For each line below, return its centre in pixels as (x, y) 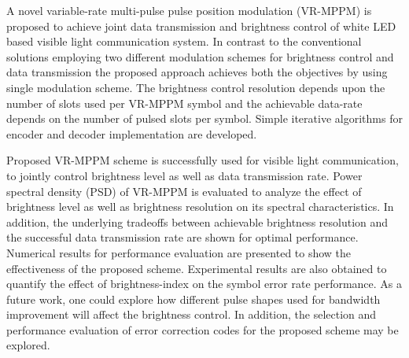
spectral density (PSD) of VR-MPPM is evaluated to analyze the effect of (184, 191)
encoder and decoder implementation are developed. (132, 133)
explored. (28, 345)
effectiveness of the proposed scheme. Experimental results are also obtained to (197, 268)
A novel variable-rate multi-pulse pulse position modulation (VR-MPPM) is (189, 10)
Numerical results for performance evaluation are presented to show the (179, 252)
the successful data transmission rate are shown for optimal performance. (182, 237)
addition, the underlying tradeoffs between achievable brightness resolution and (197, 221)
